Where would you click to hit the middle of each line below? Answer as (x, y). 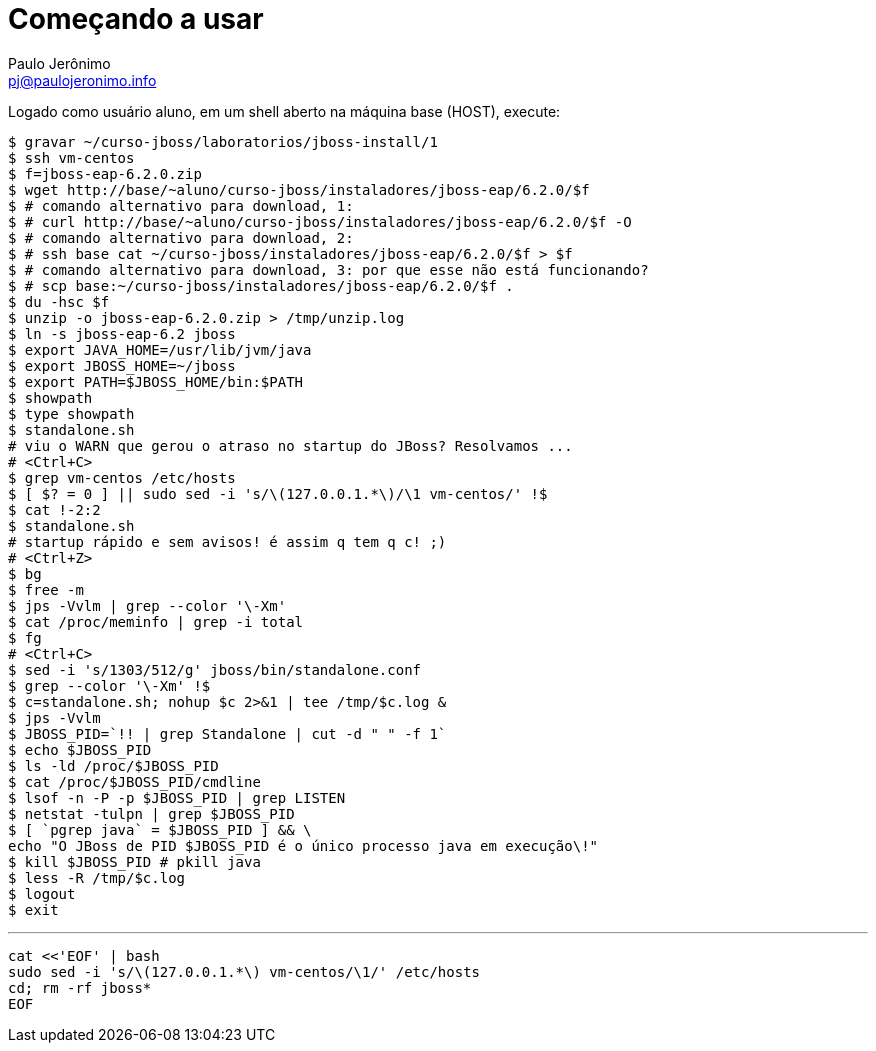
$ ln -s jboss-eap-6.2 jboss (122, 333)
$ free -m (46, 589)
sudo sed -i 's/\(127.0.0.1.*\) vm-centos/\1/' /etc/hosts (244, 971)
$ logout (42, 893)
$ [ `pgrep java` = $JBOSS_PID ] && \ (160, 829)
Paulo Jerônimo (59, 63)
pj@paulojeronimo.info (82, 80)
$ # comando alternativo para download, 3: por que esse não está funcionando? (328, 269)
